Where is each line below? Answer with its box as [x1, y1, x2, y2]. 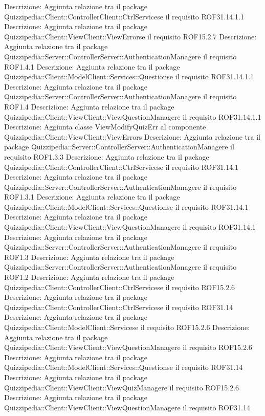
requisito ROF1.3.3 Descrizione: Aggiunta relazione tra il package [4, 151, 209, 162]
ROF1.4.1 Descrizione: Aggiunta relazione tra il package [4, 61, 180, 72]
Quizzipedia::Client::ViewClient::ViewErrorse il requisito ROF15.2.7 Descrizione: [4, 31, 257, 41]
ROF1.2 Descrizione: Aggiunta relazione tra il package [4, 272, 174, 282]
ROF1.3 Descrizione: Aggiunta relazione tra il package [4, 251, 174, 262]
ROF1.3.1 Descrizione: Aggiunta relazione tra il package [4, 191, 180, 202]
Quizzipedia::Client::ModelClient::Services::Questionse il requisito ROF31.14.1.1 [4, 71, 254, 82]
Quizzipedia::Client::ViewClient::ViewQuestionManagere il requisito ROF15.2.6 [4, 342, 252, 353]
